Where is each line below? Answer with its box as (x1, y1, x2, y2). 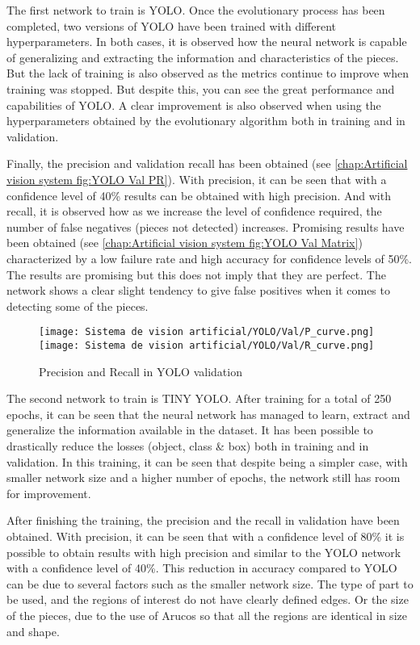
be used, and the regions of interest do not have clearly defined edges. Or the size (6, 591, 409, 608)
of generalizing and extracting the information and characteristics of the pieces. (6, 48, 399, 65)
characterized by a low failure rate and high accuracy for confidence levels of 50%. (6, 249, 412, 266)
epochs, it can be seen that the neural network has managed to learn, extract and (6, 405, 410, 422)
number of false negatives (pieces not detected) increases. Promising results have (6, 218, 405, 235)
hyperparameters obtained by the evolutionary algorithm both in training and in (6, 112, 405, 129)
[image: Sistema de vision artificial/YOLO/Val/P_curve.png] (39, 326, 375, 338)
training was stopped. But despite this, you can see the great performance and (6, 80, 395, 97)
